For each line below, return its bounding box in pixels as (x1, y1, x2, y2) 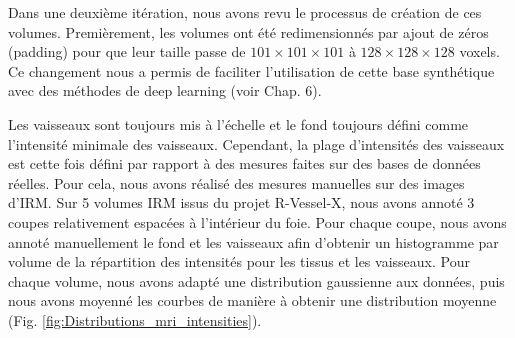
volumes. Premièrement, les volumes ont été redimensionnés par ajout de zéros (8, 21, 489, 42)
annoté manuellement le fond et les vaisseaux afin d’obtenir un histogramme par (8, 231, 499, 252)
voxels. (459, 41, 500, 62)
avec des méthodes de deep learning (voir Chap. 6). (8, 80, 322, 101)
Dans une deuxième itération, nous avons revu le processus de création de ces (8, 2, 482, 22)
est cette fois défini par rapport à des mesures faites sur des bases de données (8, 153, 481, 174)
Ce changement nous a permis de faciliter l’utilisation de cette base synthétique (8, 60, 495, 81)
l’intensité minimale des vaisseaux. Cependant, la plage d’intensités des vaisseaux (8, 133, 505, 154)
